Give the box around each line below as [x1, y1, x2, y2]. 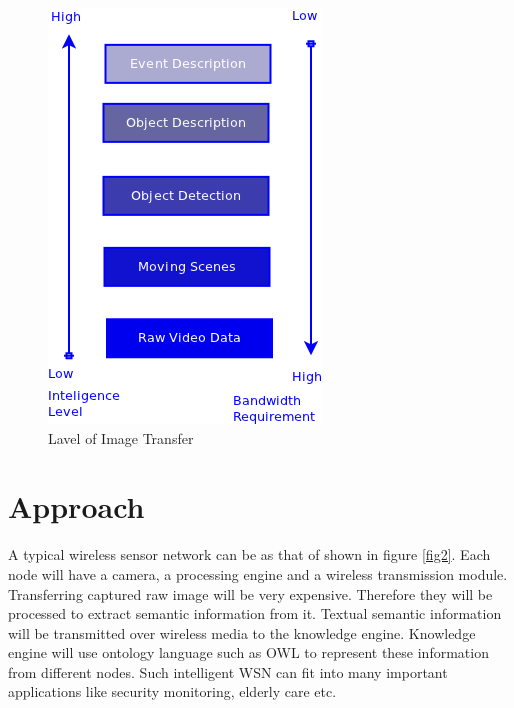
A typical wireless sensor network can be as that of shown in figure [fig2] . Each [8, 544, 491, 565]
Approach [8, 486, 145, 527]
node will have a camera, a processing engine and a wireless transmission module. [8, 563, 508, 584]
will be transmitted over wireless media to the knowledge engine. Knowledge [8, 622, 476, 643]
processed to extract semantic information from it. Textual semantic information [8, 603, 502, 624]
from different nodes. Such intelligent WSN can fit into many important [8, 661, 448, 682]
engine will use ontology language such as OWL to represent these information [8, 642, 489, 663]
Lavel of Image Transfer [48, 427, 194, 448]
